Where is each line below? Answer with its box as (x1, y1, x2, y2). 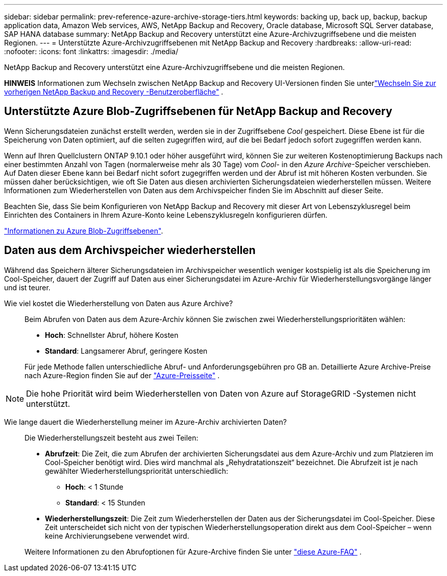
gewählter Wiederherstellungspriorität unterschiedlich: (45, 466, 228, 475)
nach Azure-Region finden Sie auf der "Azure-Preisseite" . (24, 371, 220, 380)
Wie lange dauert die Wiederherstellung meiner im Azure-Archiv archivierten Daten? (4, 417, 287, 426)
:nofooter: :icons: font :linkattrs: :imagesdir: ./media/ (4, 47, 179, 56)
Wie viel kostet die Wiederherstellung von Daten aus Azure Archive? (4, 298, 233, 308)
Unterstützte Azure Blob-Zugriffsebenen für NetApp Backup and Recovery (4, 105, 392, 118)
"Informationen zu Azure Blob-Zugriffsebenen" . (4, 226, 163, 235)
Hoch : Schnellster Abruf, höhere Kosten (45, 330, 179, 339)
